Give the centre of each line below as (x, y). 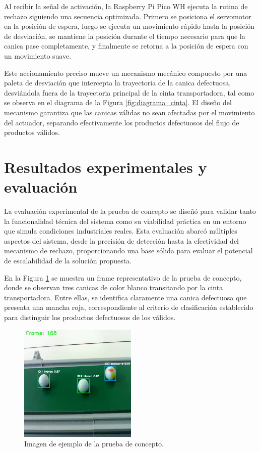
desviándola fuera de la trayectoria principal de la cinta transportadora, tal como (129, 92)
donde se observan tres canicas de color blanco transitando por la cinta (114, 287)
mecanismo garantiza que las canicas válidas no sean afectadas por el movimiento (129, 112)
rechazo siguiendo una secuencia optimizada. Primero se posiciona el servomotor (128, 16)
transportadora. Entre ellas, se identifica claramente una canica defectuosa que (125, 297)
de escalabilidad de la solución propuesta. (68, 260)
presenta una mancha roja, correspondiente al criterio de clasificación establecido (129, 307)
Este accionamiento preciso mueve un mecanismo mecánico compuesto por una (126, 73)
